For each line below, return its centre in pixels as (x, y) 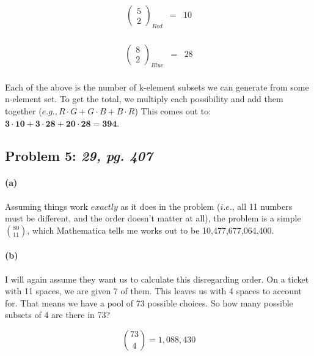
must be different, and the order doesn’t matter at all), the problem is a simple (153, 218)
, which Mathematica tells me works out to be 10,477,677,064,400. (151, 230)
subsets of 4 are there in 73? (58, 315)
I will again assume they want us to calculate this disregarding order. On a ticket (157, 279)
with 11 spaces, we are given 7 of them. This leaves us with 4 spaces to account (153, 291)
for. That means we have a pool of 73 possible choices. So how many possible (149, 302)
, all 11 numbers (262, 206)
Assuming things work (46, 206)
